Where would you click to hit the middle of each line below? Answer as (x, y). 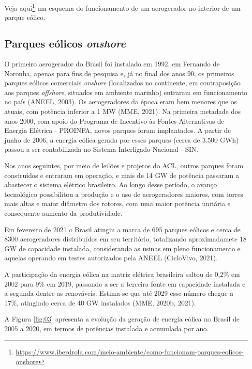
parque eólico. (25, 17)
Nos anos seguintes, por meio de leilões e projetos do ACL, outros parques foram (124, 165)
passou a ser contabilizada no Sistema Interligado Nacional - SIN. (101, 149)
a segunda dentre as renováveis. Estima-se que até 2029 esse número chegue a (119, 293)
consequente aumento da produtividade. (63, 213)
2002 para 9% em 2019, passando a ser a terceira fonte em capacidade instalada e (125, 283)
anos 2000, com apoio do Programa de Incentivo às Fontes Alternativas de (114, 120)
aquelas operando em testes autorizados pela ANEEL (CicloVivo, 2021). (111, 258)
